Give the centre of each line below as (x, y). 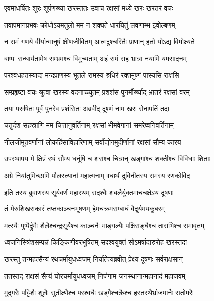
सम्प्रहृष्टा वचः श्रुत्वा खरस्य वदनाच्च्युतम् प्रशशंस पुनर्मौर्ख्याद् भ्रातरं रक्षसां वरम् (97, 91)
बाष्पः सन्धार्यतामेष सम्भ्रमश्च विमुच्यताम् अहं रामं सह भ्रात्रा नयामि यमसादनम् (96, 58)
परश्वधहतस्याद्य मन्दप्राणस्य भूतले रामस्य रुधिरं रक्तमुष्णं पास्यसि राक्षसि (92, 75)
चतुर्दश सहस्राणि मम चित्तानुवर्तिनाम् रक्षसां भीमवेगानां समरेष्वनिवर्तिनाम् (89, 125)
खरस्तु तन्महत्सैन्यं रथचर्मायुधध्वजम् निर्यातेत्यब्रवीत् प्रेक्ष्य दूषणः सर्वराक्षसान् (94, 258)
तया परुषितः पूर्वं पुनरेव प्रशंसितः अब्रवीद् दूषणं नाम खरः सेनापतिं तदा (87, 108)
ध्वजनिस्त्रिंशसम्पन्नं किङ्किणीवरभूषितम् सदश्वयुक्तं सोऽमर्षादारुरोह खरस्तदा (96, 242)
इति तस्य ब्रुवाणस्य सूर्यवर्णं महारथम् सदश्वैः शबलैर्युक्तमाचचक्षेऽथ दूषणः (89, 192)
